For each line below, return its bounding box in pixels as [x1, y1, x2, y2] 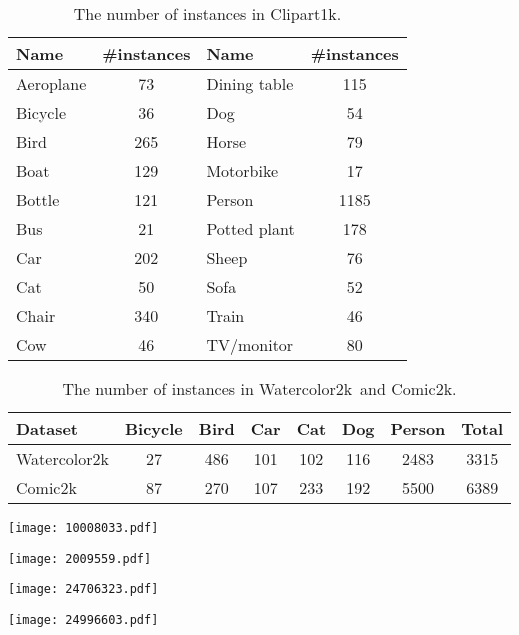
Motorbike [206, 159, 279, 182]
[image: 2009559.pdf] [8, 551, 152, 566]
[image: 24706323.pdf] [8, 582, 159, 597]
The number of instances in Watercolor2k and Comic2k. [62, 377, 457, 400]
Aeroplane [16, 72, 87, 95]
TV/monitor [206, 333, 294, 356]
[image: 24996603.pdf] [8, 612, 159, 627]
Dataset [16, 417, 79, 440]
